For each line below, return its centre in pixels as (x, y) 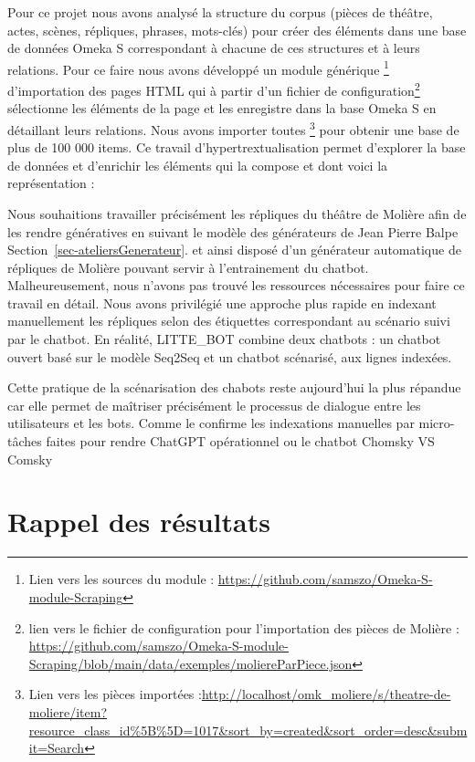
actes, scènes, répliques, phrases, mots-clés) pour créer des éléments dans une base (237, 30)
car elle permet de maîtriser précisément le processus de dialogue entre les (214, 405)
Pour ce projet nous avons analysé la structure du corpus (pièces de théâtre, (220, 12)
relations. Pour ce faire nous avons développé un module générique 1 (198, 68)
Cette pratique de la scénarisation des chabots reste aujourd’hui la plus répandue (234, 387)
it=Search (57, 748)
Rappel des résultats (139, 522)
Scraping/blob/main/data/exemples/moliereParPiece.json (190, 663)
